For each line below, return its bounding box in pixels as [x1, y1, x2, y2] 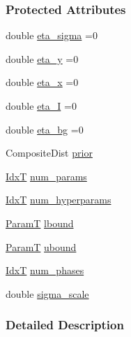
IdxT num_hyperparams [6, 192, 111, 207]
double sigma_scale [6, 286, 89, 301]
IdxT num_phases [6, 263, 84, 278]
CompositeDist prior [6, 145, 93, 160]
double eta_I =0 [6, 99, 77, 113]
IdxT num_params [6, 168, 87, 183]
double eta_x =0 [6, 75, 79, 89]
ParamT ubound [6, 239, 77, 254]
